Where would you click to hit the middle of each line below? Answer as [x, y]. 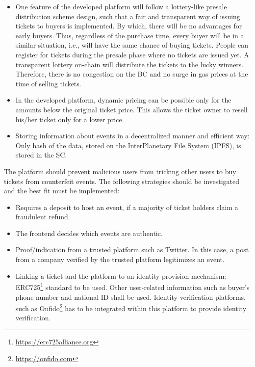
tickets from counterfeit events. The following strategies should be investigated [122, 181]
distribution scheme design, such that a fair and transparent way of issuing [128, 16]
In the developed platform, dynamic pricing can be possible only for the [123, 100]
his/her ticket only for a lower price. [70, 119]
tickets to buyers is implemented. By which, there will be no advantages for [129, 26]
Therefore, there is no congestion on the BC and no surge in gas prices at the [132, 74]
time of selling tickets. [48, 83]
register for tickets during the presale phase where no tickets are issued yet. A [132, 54]
